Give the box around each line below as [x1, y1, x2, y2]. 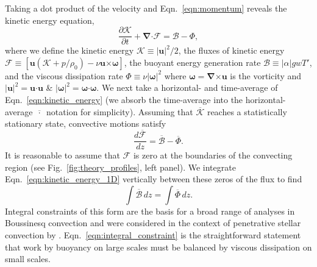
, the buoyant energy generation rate [124, 55, 261, 68]
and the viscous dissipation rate [5, 69, 123, 82]
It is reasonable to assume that [5, 149, 120, 162]
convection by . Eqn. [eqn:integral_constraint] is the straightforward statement [5, 229, 301, 241]
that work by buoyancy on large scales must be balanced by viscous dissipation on [5, 240, 312, 253]
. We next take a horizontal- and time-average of [96, 81, 278, 94]
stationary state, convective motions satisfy [5, 117, 166, 130]
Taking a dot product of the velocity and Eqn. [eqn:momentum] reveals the [5, 2, 287, 14]
